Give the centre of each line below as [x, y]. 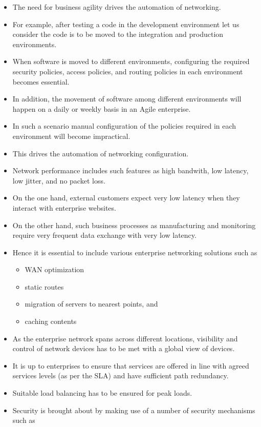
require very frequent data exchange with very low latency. [104, 235]
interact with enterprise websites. [64, 207]
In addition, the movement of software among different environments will [127, 99]
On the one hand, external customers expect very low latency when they [126, 198]
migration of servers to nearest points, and [91, 304]
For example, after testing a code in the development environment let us [126, 24]
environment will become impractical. [71, 136]
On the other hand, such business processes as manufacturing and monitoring [134, 225]
